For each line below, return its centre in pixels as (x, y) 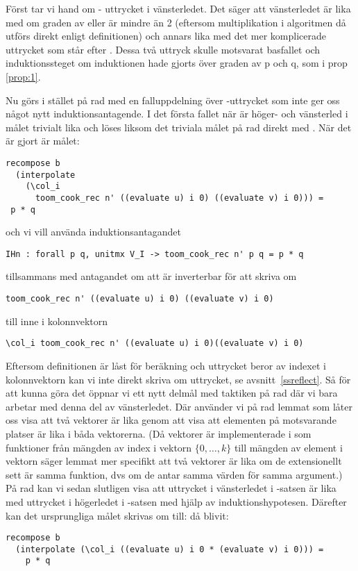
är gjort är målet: (43, 141)
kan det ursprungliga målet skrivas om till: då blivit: (117, 515)
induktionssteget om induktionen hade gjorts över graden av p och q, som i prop (177, 63)
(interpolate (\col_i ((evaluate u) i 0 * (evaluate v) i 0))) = (170, 549)
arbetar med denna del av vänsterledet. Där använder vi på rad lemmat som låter (179, 406)
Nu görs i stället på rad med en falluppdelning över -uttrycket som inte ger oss (173, 100)
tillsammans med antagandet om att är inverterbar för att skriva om (151, 276)
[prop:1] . (23, 76)
